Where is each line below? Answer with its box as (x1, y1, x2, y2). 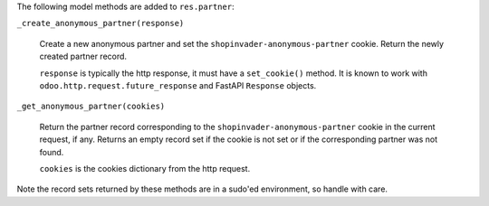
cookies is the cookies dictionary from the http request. (39, 163, 251, 173)
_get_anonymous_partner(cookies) (16, 101, 166, 112)
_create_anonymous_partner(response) (16, 18, 185, 29)
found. (39, 146, 64, 157)
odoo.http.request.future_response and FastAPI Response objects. (39, 80, 317, 90)
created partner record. (39, 51, 127, 62)
